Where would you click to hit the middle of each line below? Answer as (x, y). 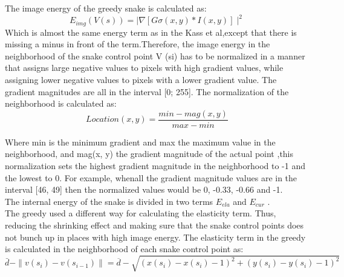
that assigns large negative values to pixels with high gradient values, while (144, 68)
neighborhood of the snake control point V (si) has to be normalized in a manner (155, 55)
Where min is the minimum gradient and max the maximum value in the (140, 142)
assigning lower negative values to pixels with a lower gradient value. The (141, 79)
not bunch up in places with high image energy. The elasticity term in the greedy (155, 237)
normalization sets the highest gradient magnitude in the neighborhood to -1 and (155, 165)
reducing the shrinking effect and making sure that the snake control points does (154, 225)
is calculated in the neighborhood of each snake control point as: (124, 249)
